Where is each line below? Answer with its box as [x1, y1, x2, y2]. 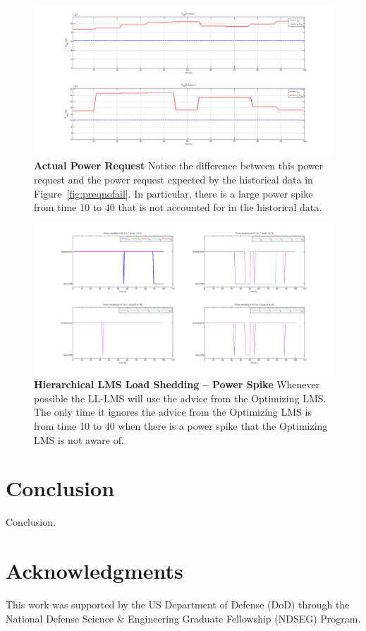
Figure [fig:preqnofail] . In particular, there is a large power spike [34, 186, 313, 200]
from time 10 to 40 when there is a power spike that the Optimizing [34, 419, 328, 433]
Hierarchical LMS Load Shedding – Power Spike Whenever [34, 377, 320, 392]
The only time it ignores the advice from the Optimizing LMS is [34, 404, 312, 419]
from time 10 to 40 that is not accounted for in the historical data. [34, 200, 322, 215]
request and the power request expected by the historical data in [34, 172, 313, 187]
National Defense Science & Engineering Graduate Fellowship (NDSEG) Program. [6, 611, 361, 625]
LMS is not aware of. [34, 432, 124, 447]
